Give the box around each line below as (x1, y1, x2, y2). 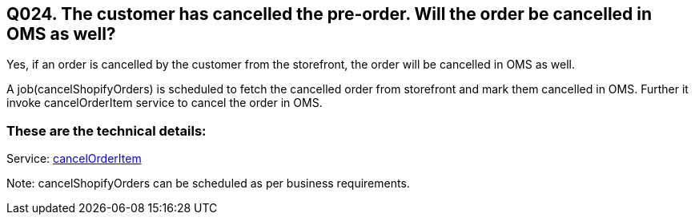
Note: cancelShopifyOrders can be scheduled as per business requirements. (6, 176, 410, 191)
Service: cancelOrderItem (6, 152, 142, 166)
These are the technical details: (6, 122, 207, 139)
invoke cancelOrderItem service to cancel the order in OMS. (6, 96, 323, 110)
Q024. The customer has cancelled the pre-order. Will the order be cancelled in (6, 4, 653, 24)
